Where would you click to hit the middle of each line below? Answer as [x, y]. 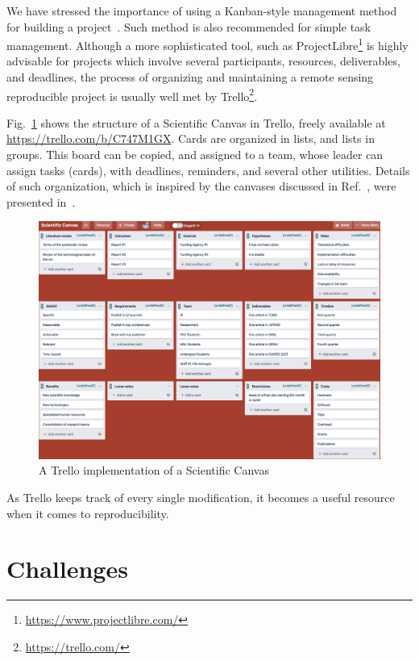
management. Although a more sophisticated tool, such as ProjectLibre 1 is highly [207, 44]
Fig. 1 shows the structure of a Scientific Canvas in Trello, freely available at [196, 122]
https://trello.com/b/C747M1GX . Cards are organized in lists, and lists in [191, 138]
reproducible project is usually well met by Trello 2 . [132, 94]
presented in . [41, 201]
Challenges [67, 569]
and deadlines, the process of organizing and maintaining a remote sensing [190, 77]
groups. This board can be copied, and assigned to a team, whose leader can [195, 155]
